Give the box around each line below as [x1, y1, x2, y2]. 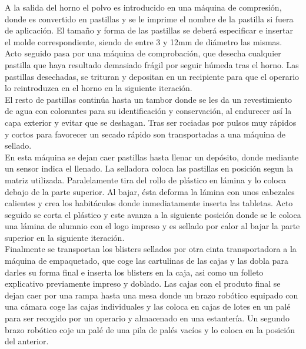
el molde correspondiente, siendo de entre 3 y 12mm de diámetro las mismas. [5, 35, 282, 48]
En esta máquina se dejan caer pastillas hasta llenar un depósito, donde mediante [5, 150, 299, 163]
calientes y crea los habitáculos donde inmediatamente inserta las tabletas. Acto [5, 197, 293, 209]
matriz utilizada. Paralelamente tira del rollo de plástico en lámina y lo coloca [5, 173, 286, 186]
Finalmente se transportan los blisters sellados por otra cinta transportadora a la [5, 243, 297, 255]
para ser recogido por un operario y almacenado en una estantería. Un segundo [5, 312, 290, 324]
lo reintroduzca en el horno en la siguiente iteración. [5, 82, 192, 94]
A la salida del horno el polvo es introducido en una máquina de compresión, [5, 1, 282, 13]
